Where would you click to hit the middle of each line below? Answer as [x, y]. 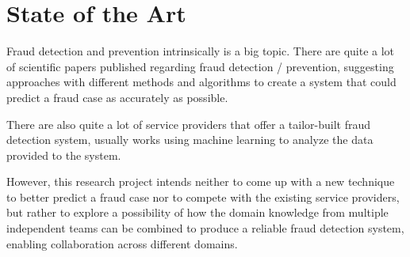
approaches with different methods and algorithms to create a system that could [201, 82]
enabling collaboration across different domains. [122, 243]
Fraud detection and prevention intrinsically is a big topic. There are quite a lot [201, 51]
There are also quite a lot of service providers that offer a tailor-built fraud [189, 124]
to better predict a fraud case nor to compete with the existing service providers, [203, 197]
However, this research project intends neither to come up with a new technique [201, 181]
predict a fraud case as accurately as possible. [117, 97]
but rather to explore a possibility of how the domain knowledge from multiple [197, 212]
